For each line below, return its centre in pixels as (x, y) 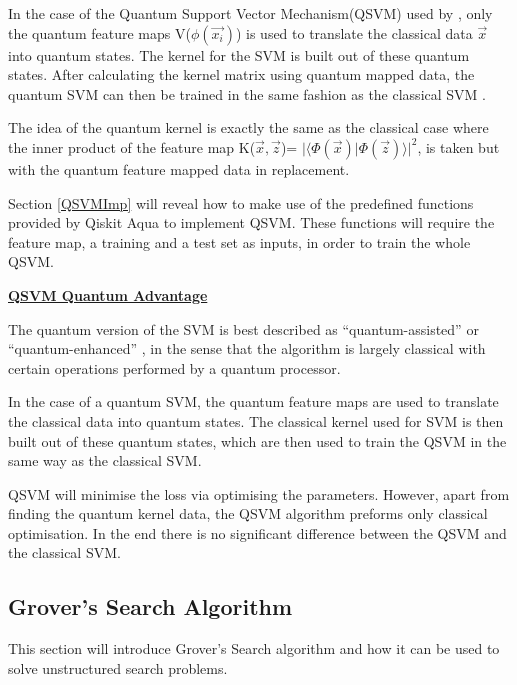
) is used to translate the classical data (354, 32)
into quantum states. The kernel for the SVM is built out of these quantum (239, 54)
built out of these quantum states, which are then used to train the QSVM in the (257, 440)
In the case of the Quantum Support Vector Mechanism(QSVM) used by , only (250, 13)
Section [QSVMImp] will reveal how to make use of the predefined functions (241, 202)
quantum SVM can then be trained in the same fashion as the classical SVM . (247, 93)
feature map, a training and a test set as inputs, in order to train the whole (239, 241)
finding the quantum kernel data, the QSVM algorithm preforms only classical (248, 513)
